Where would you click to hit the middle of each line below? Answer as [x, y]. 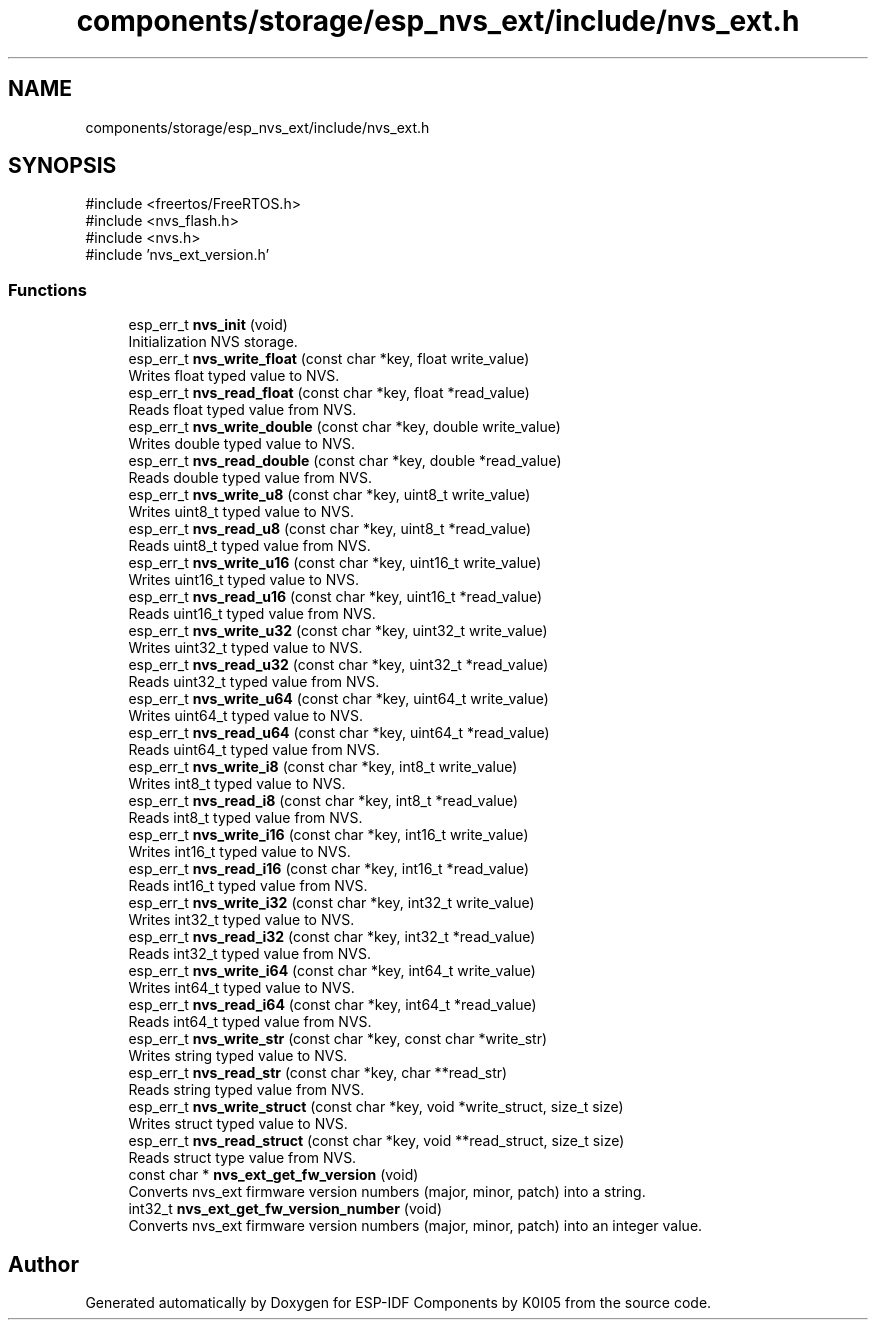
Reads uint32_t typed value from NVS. [254, 682]
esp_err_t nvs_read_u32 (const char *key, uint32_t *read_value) [338, 665]
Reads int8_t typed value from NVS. [245, 818]
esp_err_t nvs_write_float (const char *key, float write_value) [329, 359]
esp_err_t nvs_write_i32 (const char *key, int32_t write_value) [331, 903]
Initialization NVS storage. [213, 342]
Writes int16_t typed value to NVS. [239, 852]
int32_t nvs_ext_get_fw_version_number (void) [285, 1209]
